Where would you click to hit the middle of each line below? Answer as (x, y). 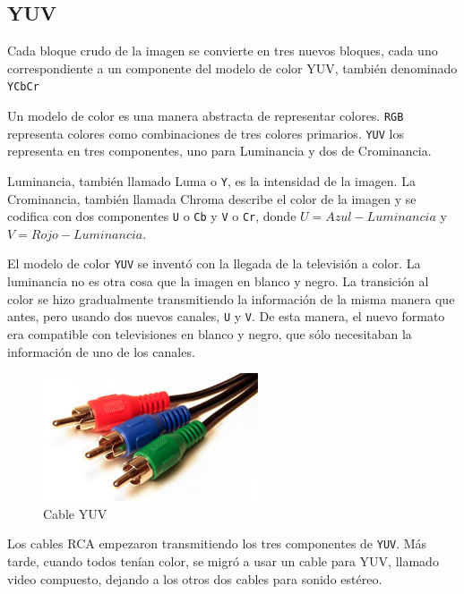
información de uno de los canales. (101, 351)
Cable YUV (75, 513)
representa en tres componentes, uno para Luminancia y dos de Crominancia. (219, 151)
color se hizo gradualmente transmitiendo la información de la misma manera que (231, 298)
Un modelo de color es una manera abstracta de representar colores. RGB (206, 116)
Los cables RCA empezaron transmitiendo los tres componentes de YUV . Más (217, 543)
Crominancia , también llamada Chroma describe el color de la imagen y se (212, 198)
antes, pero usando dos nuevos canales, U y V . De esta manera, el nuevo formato (226, 316)
